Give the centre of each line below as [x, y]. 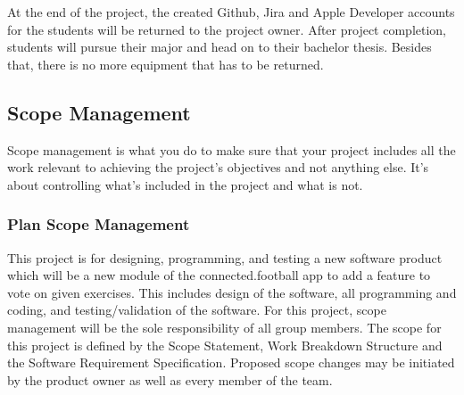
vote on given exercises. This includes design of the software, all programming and [232, 292]
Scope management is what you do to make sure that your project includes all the [232, 149]
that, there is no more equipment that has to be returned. [166, 64]
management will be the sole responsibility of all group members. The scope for [224, 327]
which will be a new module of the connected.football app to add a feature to [219, 275]
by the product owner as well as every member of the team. [170, 379]
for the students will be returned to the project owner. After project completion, [227, 29]
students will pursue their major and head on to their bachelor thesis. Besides [220, 47]
